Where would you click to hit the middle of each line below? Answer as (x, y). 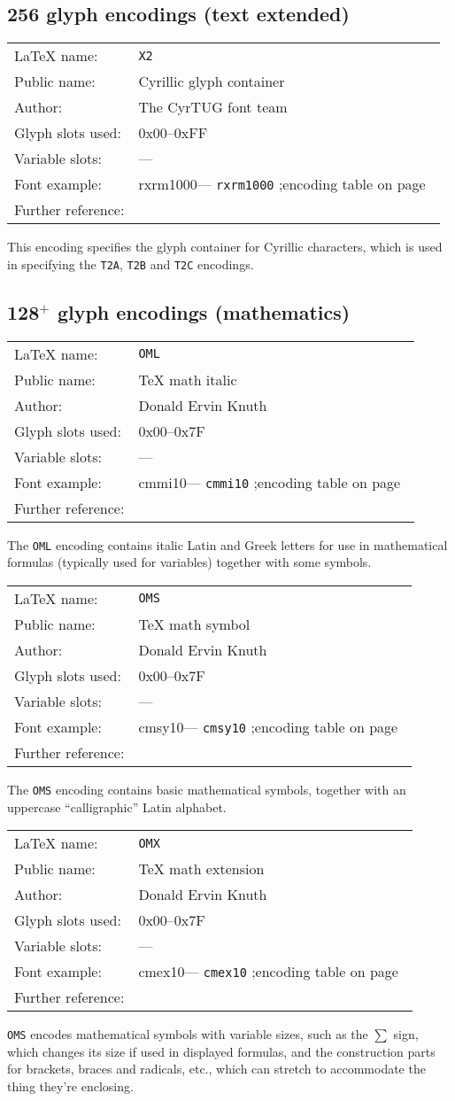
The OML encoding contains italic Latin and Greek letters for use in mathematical (227, 544)
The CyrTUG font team (213, 107)
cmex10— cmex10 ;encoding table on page (268, 972)
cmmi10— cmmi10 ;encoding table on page (270, 482)
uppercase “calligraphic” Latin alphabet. (117, 806)
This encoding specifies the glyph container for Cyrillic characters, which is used (225, 247)
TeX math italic (188, 379)
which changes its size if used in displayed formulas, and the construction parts (221, 1051)
